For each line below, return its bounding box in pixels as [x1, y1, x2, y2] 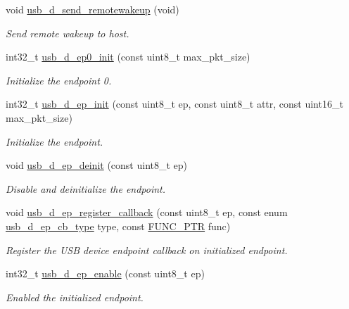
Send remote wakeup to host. [6, 25, 129, 40]
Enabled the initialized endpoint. [6, 289, 144, 304]
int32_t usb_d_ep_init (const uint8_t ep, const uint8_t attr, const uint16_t [6, 96, 343, 111]
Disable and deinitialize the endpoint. [6, 181, 166, 196]
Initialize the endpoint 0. [6, 72, 112, 87]
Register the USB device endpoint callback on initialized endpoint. [6, 242, 288, 257]
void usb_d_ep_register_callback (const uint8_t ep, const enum [6, 205, 288, 220]
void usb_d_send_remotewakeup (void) [6, 2, 179, 16]
